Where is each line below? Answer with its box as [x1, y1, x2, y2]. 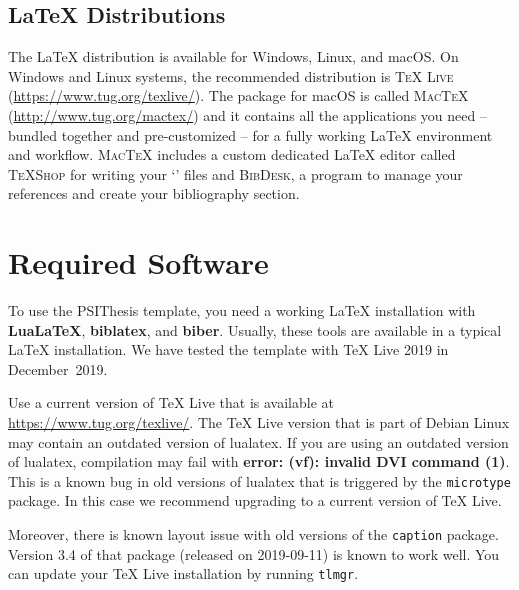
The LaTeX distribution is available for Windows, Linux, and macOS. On [8, 46, 459, 67]
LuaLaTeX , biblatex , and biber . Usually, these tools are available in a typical [8, 319, 502, 340]
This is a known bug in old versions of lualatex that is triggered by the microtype [8, 470, 511, 491]
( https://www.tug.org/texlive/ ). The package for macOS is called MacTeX [8, 85, 469, 106]
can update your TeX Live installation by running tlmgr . [8, 563, 359, 584]
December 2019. [8, 358, 108, 379]
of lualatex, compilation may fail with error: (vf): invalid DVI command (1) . [8, 451, 510, 472]
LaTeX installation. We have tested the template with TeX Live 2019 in [8, 339, 449, 360]
